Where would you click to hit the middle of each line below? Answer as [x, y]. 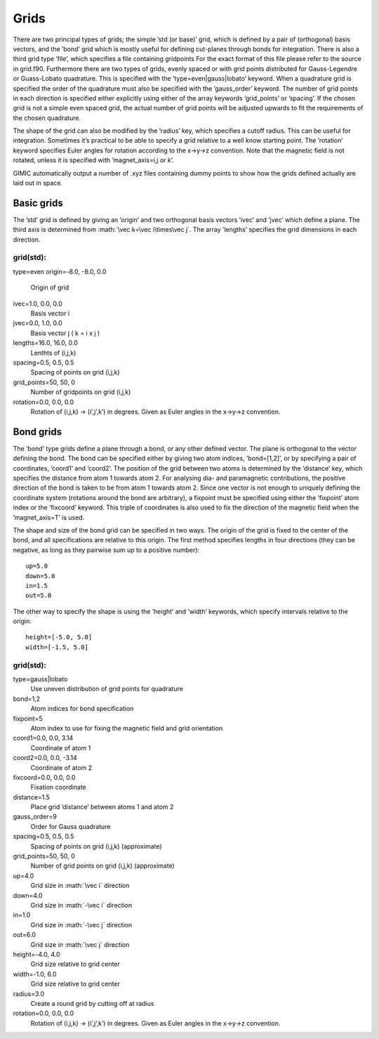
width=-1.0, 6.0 [35, 974]
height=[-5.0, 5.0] [59, 637]
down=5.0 [40, 576]
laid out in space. [38, 183]
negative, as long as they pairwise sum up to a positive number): [106, 550]
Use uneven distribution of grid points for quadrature [107, 689]
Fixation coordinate [59, 788]
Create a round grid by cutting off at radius [92, 1003]
